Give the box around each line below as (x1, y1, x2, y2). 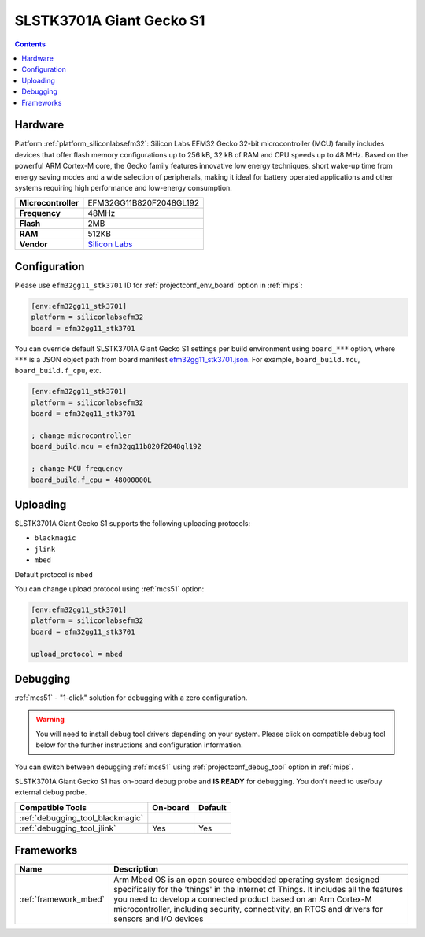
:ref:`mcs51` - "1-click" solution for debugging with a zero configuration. (14, 693, 248, 702)
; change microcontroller (31, 431, 131, 440)
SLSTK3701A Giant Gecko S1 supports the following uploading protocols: (14, 519, 251, 528)
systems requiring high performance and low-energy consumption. (14, 183, 232, 192)
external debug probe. (14, 787, 87, 797)
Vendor (19, 239, 48, 250)
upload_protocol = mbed (31, 650, 124, 658)
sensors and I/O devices (113, 913, 204, 924)
